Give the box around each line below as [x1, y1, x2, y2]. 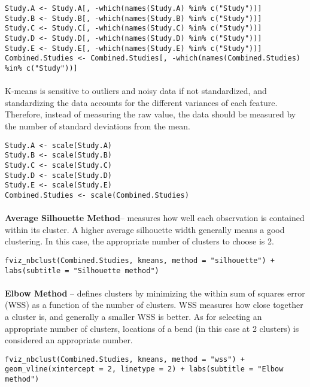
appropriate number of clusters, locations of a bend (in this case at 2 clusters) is [5, 322, 299, 334]
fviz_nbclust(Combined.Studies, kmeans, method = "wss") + [5, 355, 245, 364]
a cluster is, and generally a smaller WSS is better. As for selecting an [5, 310, 262, 322]
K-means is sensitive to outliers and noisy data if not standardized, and [5, 84, 267, 97]
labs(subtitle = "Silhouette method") [5, 266, 159, 275]
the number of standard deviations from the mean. [5, 119, 190, 132]
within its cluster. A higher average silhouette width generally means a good [5, 223, 285, 235]
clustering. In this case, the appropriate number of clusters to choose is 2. [5, 235, 274, 247]
